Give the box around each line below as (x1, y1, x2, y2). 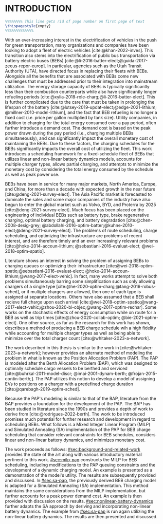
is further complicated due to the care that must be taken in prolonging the (5, 99, 155, 105)
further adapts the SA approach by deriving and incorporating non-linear (5, 503, 151, 509)
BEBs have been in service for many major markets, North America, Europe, (5, 181, 157, 187)
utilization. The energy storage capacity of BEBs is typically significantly (5, 83, 150, 89)
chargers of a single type (5, 283, 55, 289)
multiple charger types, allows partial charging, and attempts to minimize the (5, 161, 159, 167)
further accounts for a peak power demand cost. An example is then (5, 493, 142, 499)
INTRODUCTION (5, 3, 72, 14)
